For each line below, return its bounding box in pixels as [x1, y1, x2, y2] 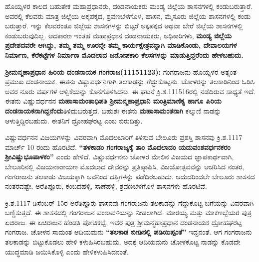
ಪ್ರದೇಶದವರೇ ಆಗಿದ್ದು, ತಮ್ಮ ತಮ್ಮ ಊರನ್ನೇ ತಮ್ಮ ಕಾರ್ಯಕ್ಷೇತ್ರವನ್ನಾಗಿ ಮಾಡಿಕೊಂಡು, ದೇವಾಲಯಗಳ [5, 40, 237, 50]
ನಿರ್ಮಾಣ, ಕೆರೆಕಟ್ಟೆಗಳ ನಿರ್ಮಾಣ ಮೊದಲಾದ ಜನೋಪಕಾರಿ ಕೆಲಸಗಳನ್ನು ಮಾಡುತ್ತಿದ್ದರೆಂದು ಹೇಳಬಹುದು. [5, 49, 244, 60]
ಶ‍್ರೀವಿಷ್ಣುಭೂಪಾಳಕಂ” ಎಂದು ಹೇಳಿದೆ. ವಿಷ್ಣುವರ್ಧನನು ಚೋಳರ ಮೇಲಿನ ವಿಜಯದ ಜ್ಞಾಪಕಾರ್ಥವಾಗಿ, [5, 151, 234, 162]
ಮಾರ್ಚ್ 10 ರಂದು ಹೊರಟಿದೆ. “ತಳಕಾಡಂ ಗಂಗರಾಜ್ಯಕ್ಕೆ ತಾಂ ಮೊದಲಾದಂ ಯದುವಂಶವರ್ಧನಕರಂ [5, 141, 231, 152]
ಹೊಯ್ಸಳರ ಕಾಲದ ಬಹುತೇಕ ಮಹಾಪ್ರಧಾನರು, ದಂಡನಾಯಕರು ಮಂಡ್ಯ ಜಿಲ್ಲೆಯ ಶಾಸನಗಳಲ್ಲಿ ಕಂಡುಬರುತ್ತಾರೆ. [5, 1, 253, 11]
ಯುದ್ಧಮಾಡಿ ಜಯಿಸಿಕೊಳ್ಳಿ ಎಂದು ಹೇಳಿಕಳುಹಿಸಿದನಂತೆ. [5, 246, 129, 257]
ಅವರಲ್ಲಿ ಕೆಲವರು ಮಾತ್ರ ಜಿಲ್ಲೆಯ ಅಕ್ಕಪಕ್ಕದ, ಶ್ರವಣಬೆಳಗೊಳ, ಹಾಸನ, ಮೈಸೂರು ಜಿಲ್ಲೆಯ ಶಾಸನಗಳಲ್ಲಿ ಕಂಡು [5, 10, 251, 21]
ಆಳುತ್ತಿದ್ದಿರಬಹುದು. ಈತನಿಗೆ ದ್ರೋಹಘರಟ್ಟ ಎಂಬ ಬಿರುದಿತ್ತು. [5, 115, 143, 126]
